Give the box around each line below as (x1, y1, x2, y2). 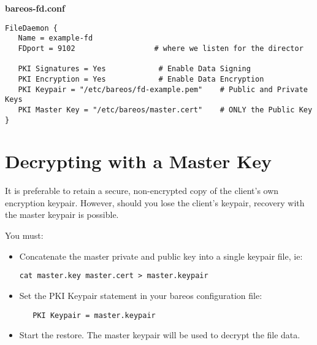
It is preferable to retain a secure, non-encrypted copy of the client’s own (5, 184, 279, 197)
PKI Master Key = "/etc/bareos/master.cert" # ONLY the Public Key (18, 105, 313, 114)
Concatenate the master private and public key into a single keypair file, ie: (19, 249, 303, 262)
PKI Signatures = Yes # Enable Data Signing (18, 64, 251, 74)
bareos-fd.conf (5, 2, 65, 14)
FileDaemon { (5, 23, 58, 33)
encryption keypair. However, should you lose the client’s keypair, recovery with (5, 196, 305, 209)
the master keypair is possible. (5, 208, 119, 221)
